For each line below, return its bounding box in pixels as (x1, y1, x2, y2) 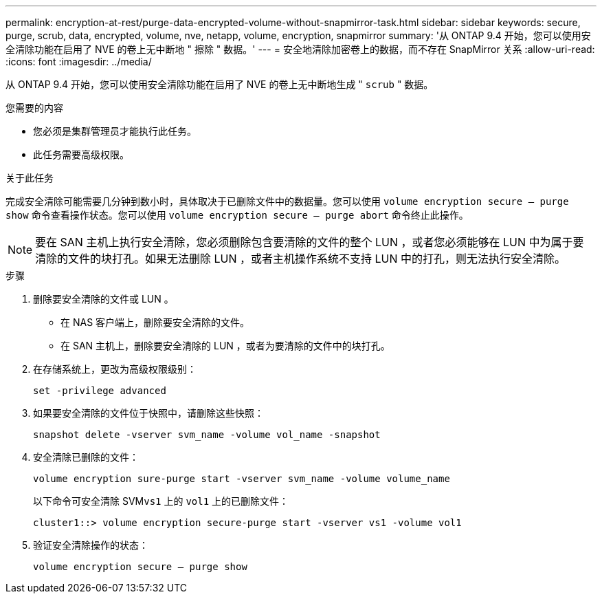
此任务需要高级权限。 (33, 149, 129, 160)
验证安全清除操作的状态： (33, 539, 148, 551)
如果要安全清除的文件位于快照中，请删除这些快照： (33, 407, 264, 419)
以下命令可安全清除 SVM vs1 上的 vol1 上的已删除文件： (33, 495, 289, 507)
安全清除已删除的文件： (33, 451, 139, 463)
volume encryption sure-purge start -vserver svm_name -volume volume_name (33, 473, 450, 484)
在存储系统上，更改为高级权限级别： (33, 363, 197, 375)
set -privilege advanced (33, 385, 166, 396)
